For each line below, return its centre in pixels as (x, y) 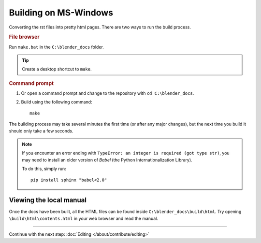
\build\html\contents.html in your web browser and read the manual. (83, 218)
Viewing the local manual (48, 200)
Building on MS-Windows (61, 13)
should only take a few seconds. (41, 131)
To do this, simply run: (44, 169)
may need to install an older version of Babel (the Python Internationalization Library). (107, 160)
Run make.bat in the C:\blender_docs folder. (56, 47)
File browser (24, 37)
